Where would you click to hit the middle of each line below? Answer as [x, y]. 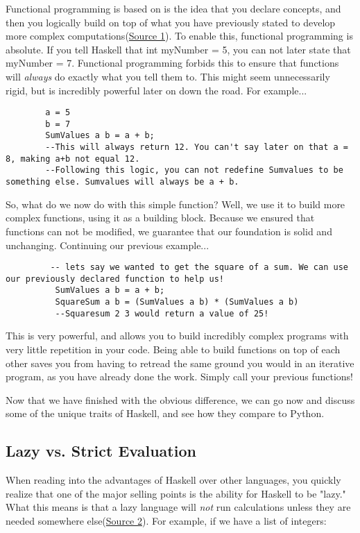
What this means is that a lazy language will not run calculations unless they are [178, 507]
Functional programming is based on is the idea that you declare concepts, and [173, 8]
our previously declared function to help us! [115, 279]
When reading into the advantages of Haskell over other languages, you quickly [173, 480]
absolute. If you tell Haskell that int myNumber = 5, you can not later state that [178, 49]
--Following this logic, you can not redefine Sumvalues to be [194, 170]
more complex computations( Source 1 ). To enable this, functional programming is [179, 36]
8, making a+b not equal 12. [73, 159]
